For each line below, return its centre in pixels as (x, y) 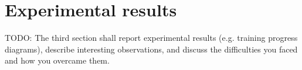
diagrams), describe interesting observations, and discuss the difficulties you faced (151, 49)
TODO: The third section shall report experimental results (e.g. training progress (151, 38)
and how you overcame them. (57, 60)
